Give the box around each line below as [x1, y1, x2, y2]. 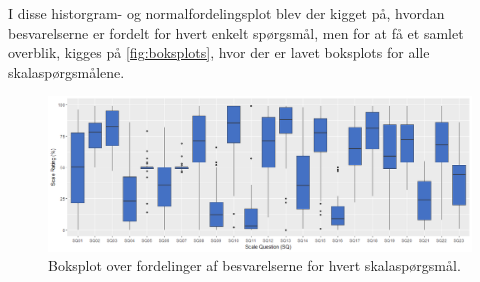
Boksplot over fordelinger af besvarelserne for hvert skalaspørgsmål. [48, 255, 461, 276]
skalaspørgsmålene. [8, 61, 125, 82]
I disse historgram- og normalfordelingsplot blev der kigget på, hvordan [8, 3, 445, 23]
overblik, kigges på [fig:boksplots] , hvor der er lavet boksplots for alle [8, 42, 430, 63]
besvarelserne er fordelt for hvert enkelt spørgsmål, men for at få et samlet [8, 22, 464, 43]
